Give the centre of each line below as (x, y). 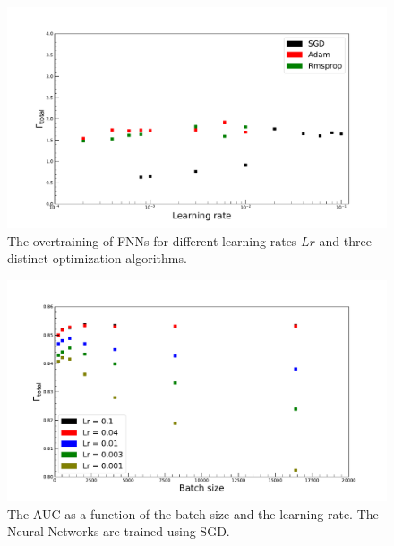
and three (345, 240)
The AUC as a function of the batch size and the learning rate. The (193, 513)
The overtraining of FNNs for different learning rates (152, 240)
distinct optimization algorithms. (97, 258)
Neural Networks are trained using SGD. (119, 531)
